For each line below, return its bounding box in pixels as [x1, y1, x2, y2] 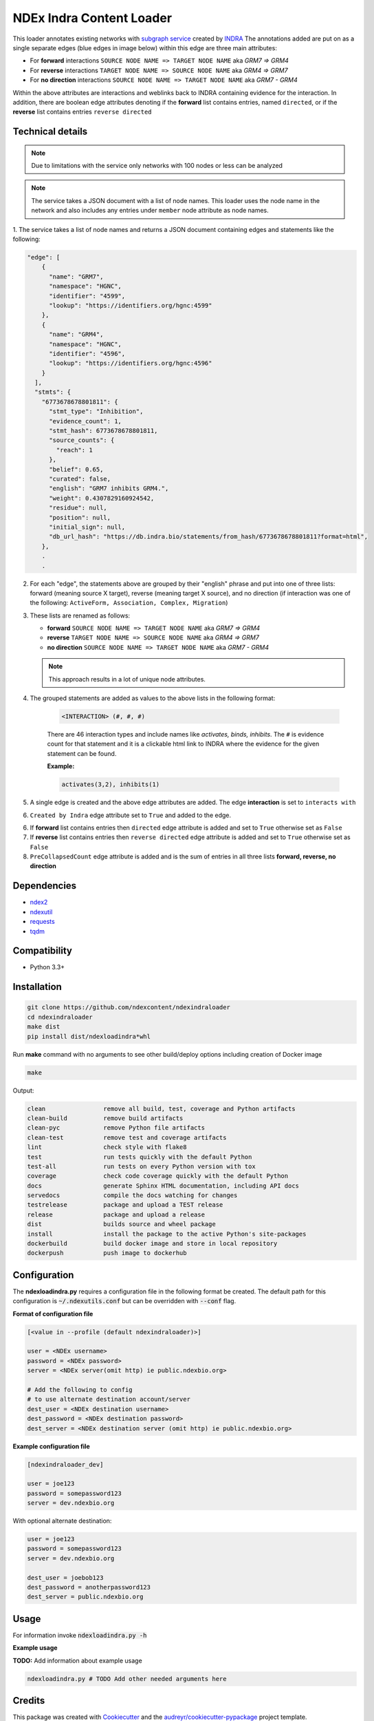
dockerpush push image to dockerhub [27, 1249, 187, 1257]
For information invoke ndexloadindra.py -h [12, 1631, 147, 1639]
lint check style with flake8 [27, 1143, 187, 1151]
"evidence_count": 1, [49, 417, 122, 425]
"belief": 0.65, [49, 465, 104, 473]
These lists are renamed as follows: [30, 611, 131, 620]
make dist [27, 1023, 60, 1031]
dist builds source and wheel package [27, 1221, 216, 1228]
